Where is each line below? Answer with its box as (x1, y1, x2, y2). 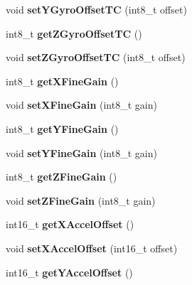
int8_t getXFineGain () (6, 73, 119, 88)
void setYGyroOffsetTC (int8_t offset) (6, 2, 187, 16)
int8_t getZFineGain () (6, 169, 117, 184)
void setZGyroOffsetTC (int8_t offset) (6, 50, 186, 65)
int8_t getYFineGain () (6, 121, 119, 136)
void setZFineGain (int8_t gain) (6, 193, 156, 208)
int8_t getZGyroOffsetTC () (6, 26, 142, 41)
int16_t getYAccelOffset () (6, 264, 133, 279)
